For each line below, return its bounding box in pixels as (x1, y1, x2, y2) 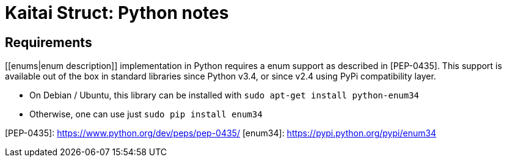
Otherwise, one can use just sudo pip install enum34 (29, 109, 263, 120)
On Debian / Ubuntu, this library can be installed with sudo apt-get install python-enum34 (29, 90, 420, 101)
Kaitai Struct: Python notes (5, 2, 229, 23)
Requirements (5, 34, 92, 50)
